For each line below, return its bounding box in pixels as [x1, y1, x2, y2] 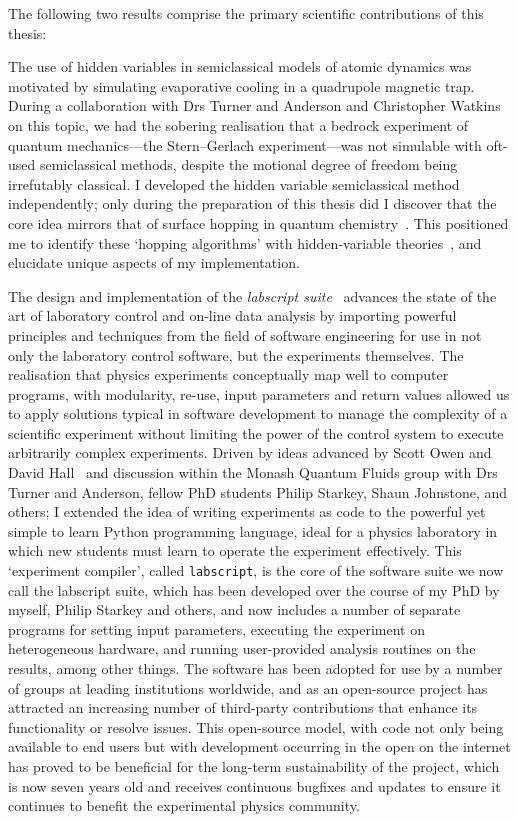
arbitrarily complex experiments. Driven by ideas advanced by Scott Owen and [8, 442, 492, 463]
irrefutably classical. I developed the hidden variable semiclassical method [8, 173, 460, 194]
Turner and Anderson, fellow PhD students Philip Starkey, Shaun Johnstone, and [8, 481, 508, 502]
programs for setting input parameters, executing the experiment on [8, 618, 425, 639]
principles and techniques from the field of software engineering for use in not [8, 324, 482, 345]
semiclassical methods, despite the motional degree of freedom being [39, 154, 458, 175]
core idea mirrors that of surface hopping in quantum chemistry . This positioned [8, 212, 509, 233]
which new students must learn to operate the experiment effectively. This [8, 540, 462, 561]
